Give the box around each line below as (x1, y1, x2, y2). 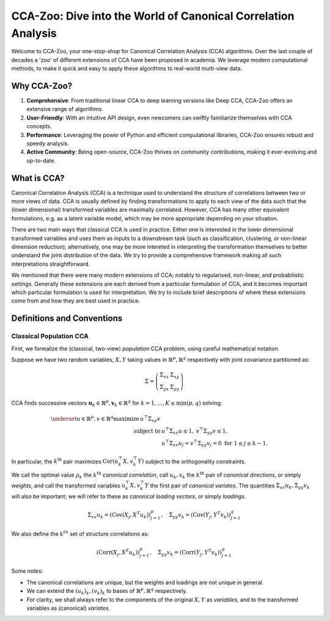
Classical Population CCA (11, 332, 89, 341)
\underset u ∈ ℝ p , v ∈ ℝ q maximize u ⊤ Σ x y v (50, 414, 161, 424)
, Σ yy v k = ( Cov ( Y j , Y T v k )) (161, 510, 232, 520)
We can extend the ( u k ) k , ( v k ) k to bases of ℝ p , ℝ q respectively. (26, 587, 188, 596)
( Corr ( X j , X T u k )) (96, 548, 140, 557)
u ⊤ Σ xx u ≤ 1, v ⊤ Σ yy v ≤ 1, (161, 426, 228, 436)
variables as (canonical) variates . (26, 604, 111, 612)
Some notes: (11, 567, 43, 575)
